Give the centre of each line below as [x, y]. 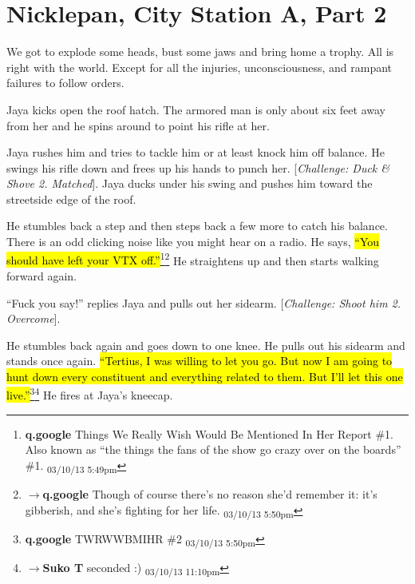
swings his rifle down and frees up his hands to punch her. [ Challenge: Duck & [198, 167]
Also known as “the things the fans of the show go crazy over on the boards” [213, 449]
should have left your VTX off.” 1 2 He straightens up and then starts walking [193, 259]
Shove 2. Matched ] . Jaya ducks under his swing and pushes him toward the [190, 183]
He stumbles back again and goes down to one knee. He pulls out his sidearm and [206, 345]
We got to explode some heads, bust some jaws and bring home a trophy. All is [200, 52]
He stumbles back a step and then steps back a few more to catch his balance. [197, 226]
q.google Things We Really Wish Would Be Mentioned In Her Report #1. [209, 433]
